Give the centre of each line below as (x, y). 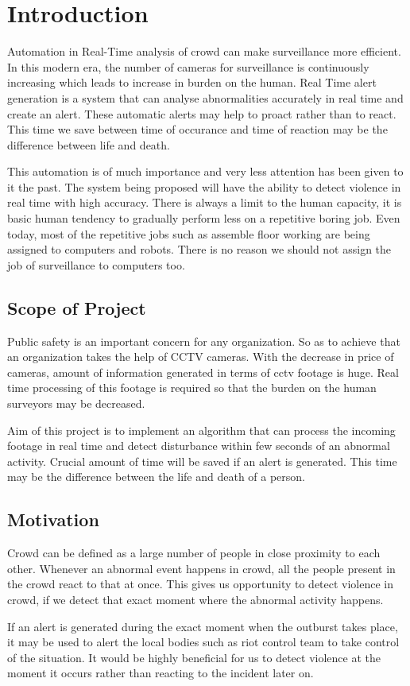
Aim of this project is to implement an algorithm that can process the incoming (201, 430)
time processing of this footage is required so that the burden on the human (192, 388)
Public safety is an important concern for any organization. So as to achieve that (204, 341)
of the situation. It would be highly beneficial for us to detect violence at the (194, 657)
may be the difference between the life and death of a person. (157, 477)
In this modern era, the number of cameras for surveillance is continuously (188, 66)
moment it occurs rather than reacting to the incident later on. (161, 673)
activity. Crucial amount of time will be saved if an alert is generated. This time (202, 461)
